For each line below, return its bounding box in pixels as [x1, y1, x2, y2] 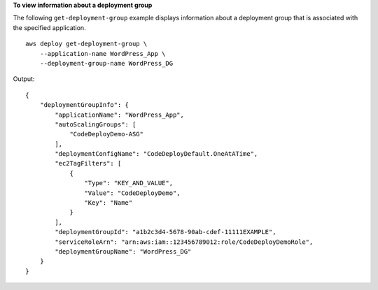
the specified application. [13, 23, 87, 31]
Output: [13, 75, 35, 83]
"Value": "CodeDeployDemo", [84, 189, 181, 197]
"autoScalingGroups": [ [55, 120, 136, 129]
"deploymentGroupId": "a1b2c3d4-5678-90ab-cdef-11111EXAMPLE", [55, 228, 276, 236]
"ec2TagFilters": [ [55, 159, 122, 168]
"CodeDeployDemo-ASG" [69, 130, 143, 138]
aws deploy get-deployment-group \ [25, 40, 148, 48]
